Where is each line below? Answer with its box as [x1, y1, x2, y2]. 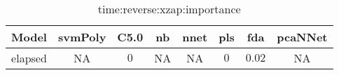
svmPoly [57, 29, 106, 45]
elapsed [11, 50, 47, 66]
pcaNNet [277, 29, 328, 45]
